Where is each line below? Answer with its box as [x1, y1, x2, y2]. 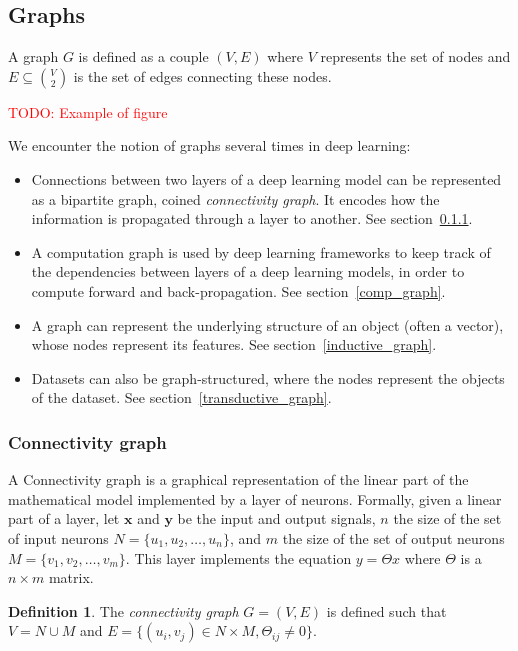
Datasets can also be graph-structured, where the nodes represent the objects [31, 367, 505, 388]
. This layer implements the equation [125, 547, 352, 568]
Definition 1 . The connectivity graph [8, 600, 239, 621]
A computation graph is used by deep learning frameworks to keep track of [31, 241, 491, 262]
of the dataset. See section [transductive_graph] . [31, 387, 332, 408]
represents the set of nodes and [320, 46, 511, 67]
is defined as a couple [78, 46, 209, 67]
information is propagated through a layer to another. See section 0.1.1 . [31, 208, 473, 229]
